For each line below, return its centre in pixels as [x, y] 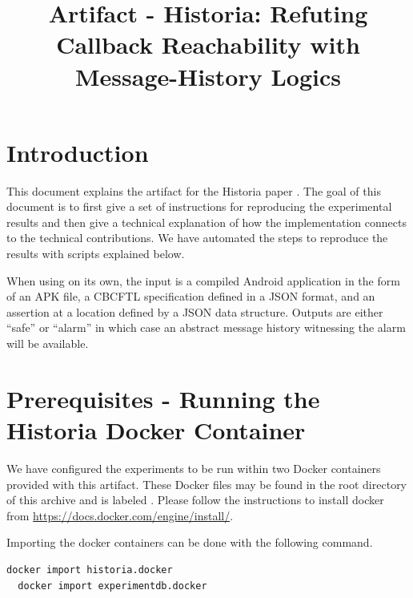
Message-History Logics [208, 76]
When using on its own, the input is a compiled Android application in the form [203, 280]
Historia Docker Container [156, 430]
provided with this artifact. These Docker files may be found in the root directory [207, 484]
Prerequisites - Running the [163, 398]
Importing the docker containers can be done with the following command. [190, 542]
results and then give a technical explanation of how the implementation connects [206, 222]
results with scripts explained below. [96, 254]
